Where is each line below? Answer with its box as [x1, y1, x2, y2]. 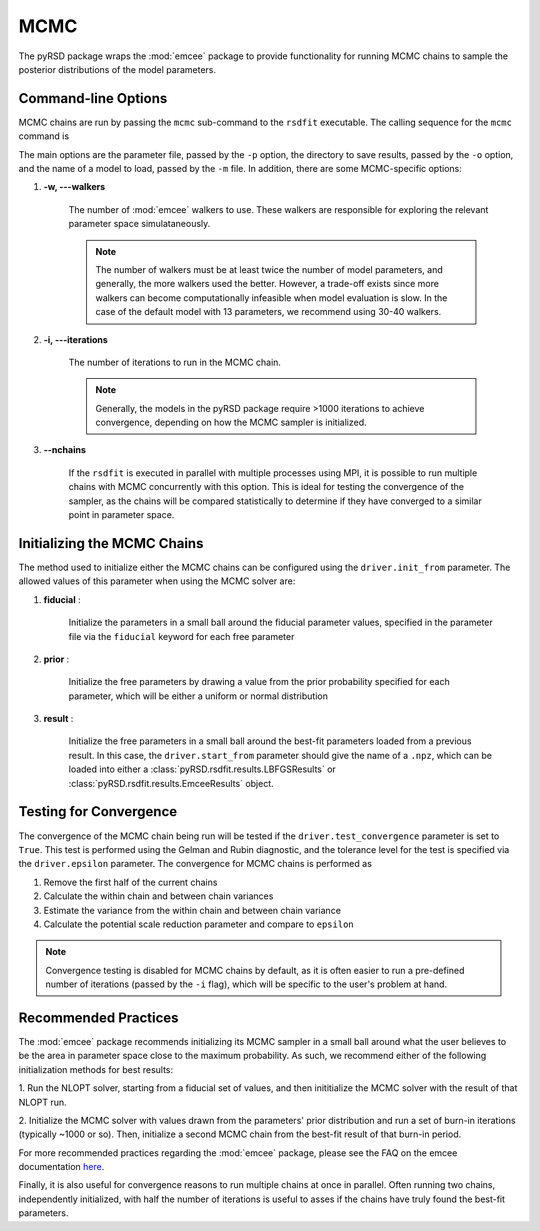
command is [18, 130, 70, 142]
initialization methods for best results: [18, 1063, 174, 1075]
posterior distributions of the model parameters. [18, 63, 217, 75]
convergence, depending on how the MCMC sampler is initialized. [95, 416, 367, 429]
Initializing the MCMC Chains [18, 535, 204, 552]
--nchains [43, 444, 87, 456]
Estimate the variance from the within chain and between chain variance [43, 904, 342, 916]
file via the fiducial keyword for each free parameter [68, 630, 295, 642]
